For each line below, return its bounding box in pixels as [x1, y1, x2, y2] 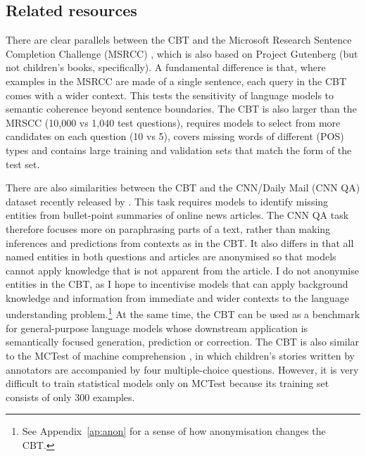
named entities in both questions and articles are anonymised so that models [6, 249, 336, 264]
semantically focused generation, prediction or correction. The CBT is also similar [6, 334, 360, 349]
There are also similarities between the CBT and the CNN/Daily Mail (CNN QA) [6, 180, 360, 195]
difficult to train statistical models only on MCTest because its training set [6, 376, 329, 391]
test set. [6, 156, 40, 171]
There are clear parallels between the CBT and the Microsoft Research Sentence [6, 32, 352, 47]
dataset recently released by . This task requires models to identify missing [6, 194, 329, 208]
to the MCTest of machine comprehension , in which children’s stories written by [6, 348, 355, 362]
